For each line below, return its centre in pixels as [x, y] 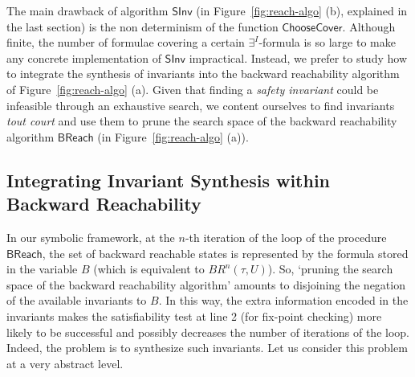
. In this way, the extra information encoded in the [283, 300]
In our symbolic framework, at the [91, 237]
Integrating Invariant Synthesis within [169, 180]
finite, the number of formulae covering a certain [126, 42]
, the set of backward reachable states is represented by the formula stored [225, 253]
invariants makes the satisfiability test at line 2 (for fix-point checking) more [194, 316]
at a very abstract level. [65, 363]
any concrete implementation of [84, 57]
